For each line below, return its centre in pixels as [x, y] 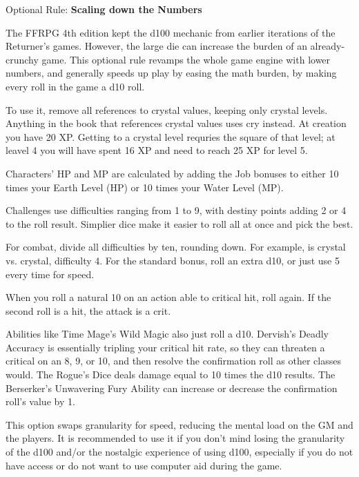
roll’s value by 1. [40, 401]
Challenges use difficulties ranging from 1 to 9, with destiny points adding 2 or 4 [176, 210]
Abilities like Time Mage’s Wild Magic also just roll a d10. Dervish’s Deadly [167, 334]
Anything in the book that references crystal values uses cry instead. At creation [176, 123]
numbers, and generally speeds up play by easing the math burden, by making [171, 73]
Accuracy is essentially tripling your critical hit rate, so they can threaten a [165, 347]
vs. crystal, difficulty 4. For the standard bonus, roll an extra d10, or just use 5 [173, 260]
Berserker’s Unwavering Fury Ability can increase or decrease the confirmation [172, 388]
